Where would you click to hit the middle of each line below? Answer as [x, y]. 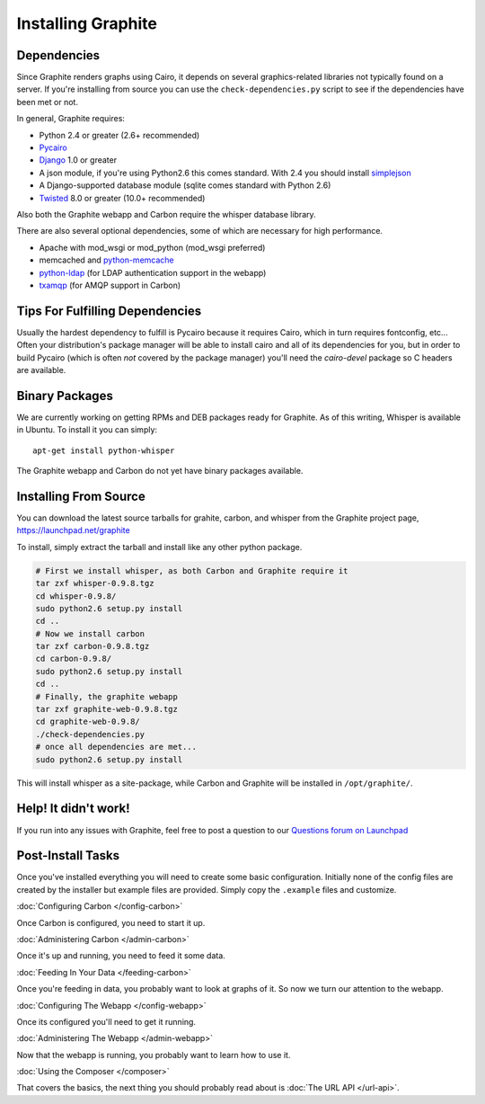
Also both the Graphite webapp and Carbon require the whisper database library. [166, 214]
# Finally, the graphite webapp [107, 696]
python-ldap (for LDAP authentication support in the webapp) [153, 272]
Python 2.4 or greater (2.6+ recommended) [119, 135]
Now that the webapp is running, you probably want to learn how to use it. [154, 1055]
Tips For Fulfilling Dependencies [109, 311]
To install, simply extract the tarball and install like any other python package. [159, 547]
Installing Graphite [87, 23]
